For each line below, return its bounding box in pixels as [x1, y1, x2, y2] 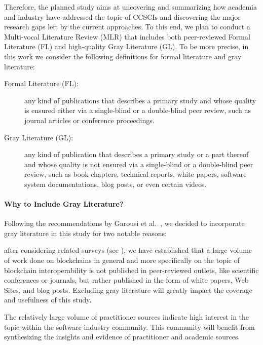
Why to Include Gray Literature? [4, 199, 124, 209]
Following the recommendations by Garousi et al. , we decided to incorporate [4, 218, 245, 228]
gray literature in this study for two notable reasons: [4, 227, 167, 238]
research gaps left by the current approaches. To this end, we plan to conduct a [4, 21, 250, 32]
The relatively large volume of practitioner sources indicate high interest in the [4, 312, 249, 322]
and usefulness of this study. [4, 294, 92, 305]
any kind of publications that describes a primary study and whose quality [24, 95, 256, 105]
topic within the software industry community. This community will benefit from [4, 321, 255, 332]
